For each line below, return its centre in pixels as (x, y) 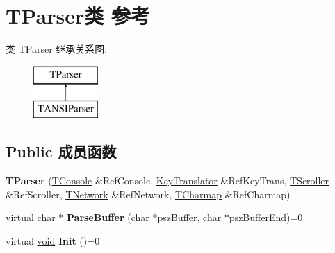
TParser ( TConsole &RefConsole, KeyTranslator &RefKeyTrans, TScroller (167, 181)
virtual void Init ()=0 (53, 240)
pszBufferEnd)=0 (266, 217)
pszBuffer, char (189, 217)
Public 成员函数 (61, 151)
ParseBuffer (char (108, 217)
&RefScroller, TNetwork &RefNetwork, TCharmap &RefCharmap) (148, 194)
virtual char (31, 217)
